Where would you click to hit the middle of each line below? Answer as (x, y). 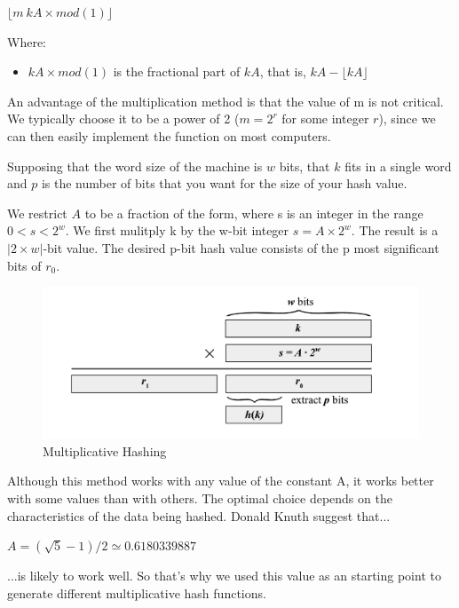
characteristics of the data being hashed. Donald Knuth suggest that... (199, 515)
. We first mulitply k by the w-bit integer (177, 230)
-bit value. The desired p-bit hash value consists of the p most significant (241, 247)
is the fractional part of (177, 71)
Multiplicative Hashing (105, 450)
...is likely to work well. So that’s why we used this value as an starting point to (224, 576)
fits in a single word (398, 166)
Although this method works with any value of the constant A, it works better (221, 481)
